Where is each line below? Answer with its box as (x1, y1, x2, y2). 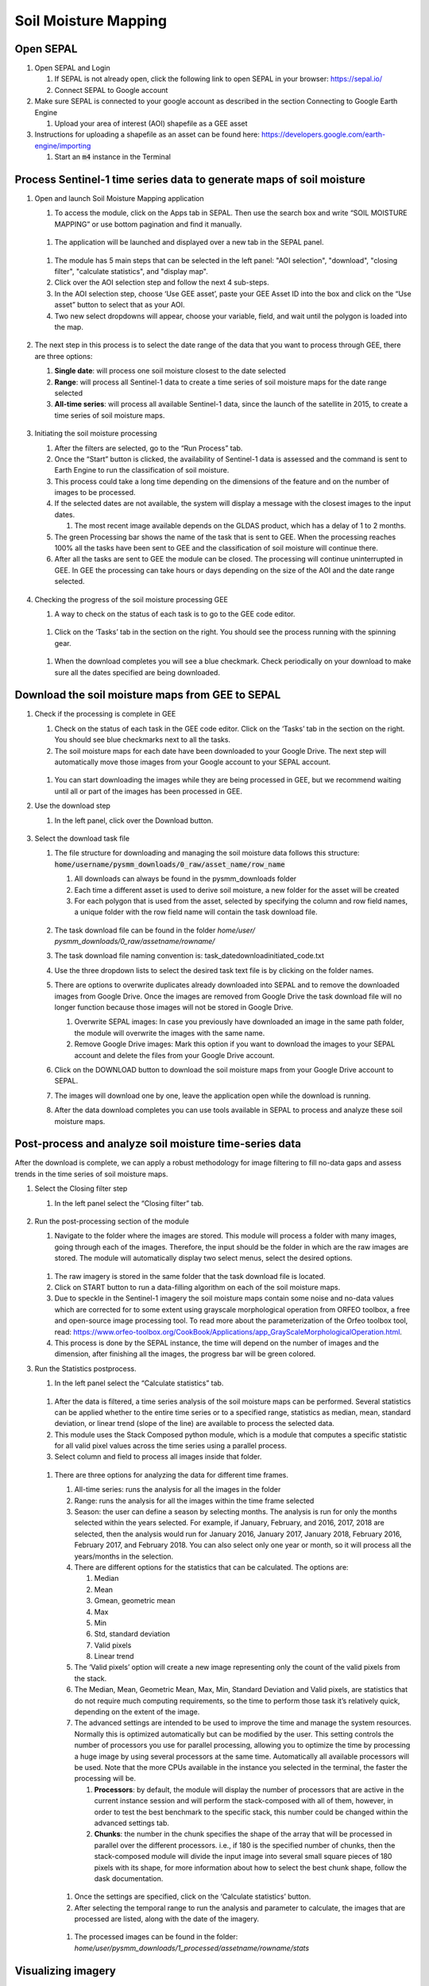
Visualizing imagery (14, 1964, 117, 1977)
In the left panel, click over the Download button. (54, 815, 214, 825)
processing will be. (74, 1774, 137, 1783)
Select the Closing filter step (34, 1184, 128, 1193)
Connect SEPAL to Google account (54, 85, 168, 95)
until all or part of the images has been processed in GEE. (54, 786, 242, 796)
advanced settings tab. (94, 1818, 170, 1827)
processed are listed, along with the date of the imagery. (74, 1915, 260, 1924)
